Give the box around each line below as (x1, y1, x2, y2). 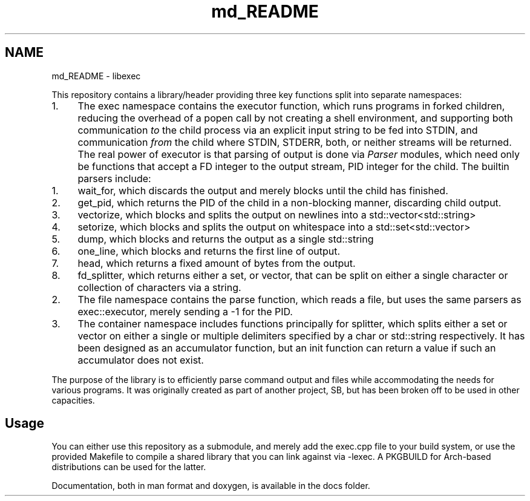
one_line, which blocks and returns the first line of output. (77, 244, 341, 257)
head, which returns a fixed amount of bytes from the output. (77, 257, 356, 269)
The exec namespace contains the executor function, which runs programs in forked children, (77, 99, 505, 112)
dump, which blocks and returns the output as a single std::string (77, 232, 374, 245)
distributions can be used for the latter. (51, 462, 206, 473)
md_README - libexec (51, 70, 141, 81)
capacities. (51, 395, 95, 405)
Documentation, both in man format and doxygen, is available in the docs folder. (51, 480, 370, 491)
